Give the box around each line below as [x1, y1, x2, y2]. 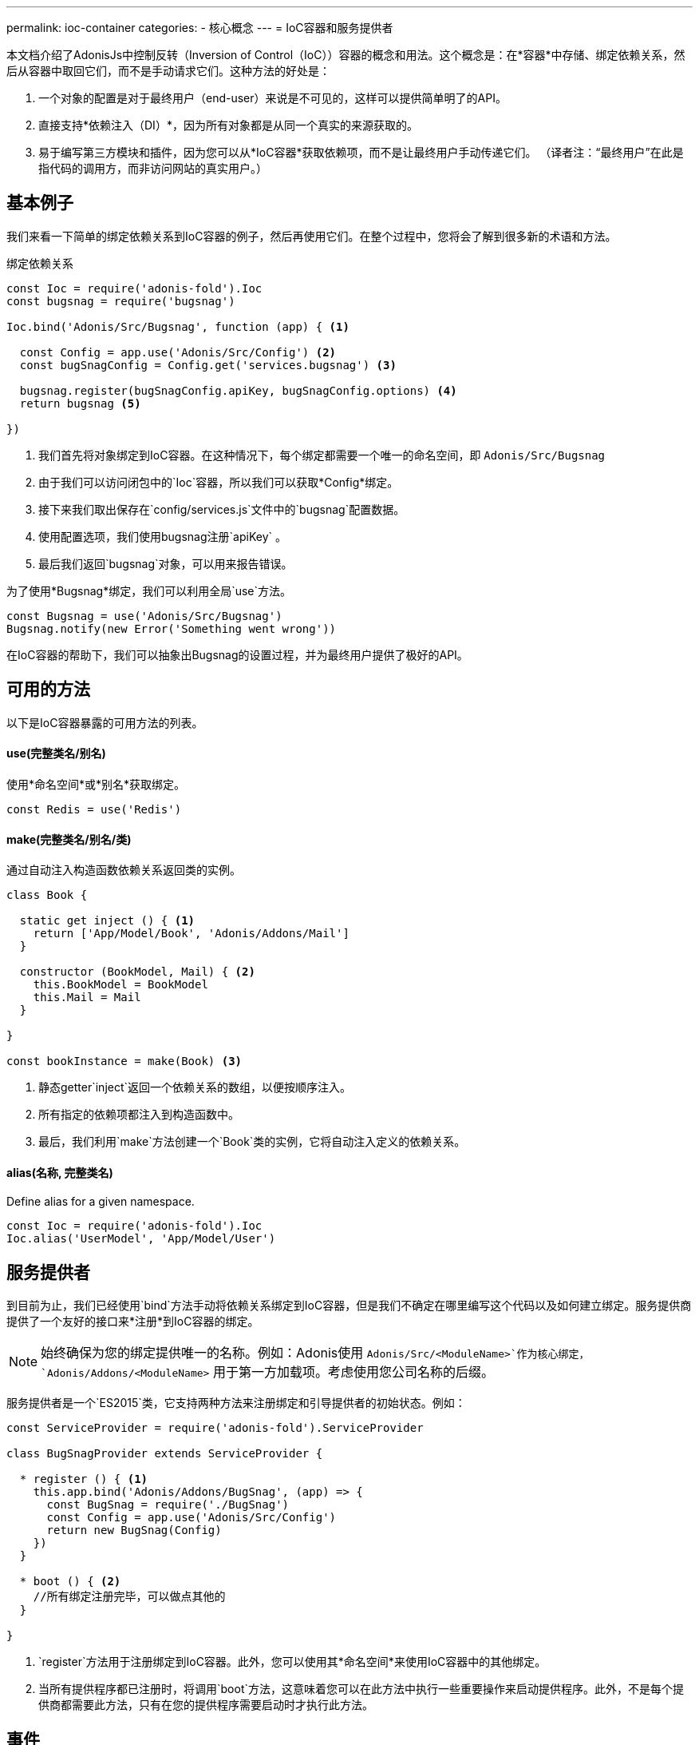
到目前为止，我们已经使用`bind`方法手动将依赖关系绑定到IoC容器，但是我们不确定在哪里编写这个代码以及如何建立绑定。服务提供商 [6, 1298, 692, 1313]
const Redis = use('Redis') [6, 802, 182, 816]
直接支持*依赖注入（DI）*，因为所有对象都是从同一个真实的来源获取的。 [38, 118, 418, 132]
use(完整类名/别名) [6, 746, 106, 761]
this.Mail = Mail [33, 991, 141, 1004]
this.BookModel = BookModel [33, 978, 208, 992]
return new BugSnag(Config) [46, 1524, 222, 1537]
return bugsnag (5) [19, 396, 141, 410]
